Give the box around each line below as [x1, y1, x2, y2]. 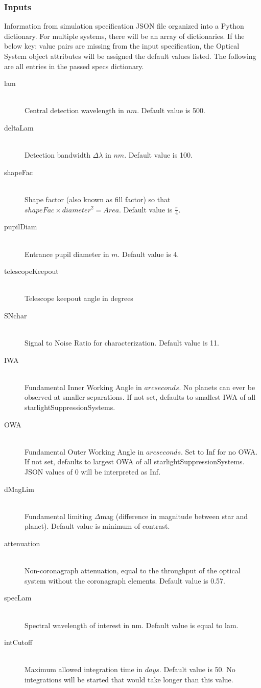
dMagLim [4, 483, 34, 494]
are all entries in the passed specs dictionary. [4, 60, 144, 71]
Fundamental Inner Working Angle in [25, 381, 142, 392]
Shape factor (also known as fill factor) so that [25, 193, 171, 204]
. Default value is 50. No [159, 664, 235, 675]
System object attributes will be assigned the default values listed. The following [4, 51, 256, 61]
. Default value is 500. [137, 105, 205, 116]
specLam [4, 592, 32, 603]
